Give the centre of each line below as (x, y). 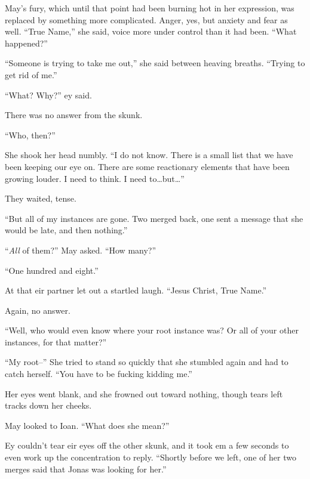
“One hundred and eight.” (52, 270)
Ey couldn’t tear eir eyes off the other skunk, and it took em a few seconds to (147, 445)
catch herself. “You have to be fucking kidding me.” (99, 374)
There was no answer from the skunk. (74, 115)
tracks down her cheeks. (48, 405)
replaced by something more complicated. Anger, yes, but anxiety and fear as (146, 19)
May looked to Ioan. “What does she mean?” (87, 425)
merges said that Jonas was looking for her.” (86, 469)
